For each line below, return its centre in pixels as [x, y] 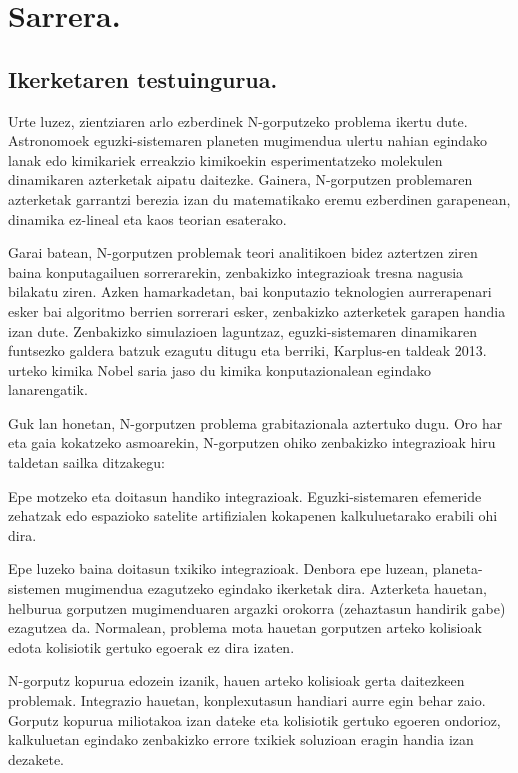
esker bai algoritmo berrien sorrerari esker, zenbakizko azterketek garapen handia [257, 310]
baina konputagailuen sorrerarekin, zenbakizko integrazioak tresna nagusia [236, 271]
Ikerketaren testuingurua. [143, 78]
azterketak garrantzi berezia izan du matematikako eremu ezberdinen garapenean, [259, 198]
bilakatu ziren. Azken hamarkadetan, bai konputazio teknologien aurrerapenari [250, 291]
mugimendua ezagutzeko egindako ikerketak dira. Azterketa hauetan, [275, 588]
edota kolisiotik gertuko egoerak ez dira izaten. [151, 646]
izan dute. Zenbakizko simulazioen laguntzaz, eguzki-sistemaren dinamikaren [242, 330]
